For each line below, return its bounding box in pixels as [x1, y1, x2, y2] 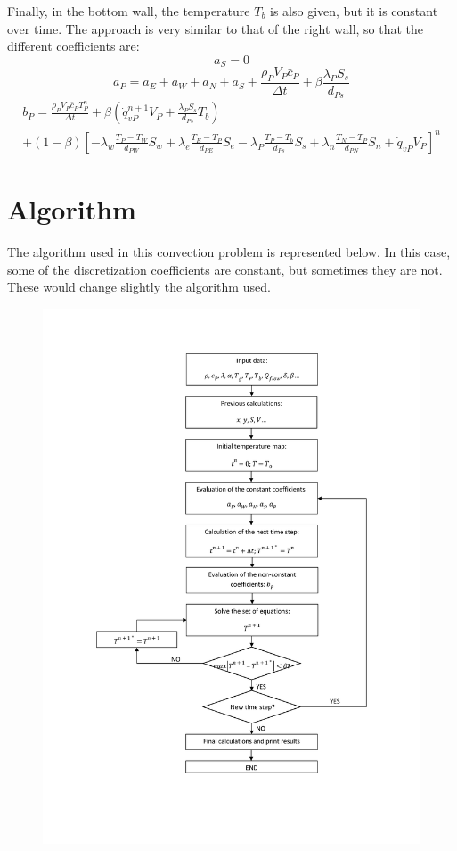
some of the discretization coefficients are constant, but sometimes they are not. [7, 260, 443, 278]
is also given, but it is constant [270, 2, 438, 20]
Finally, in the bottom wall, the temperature [7, 2, 250, 20]
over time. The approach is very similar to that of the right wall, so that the [7, 19, 424, 37]
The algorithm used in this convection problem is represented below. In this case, [7, 243, 451, 261]
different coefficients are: [7, 37, 140, 55]
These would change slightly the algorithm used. [7, 277, 271, 296]
